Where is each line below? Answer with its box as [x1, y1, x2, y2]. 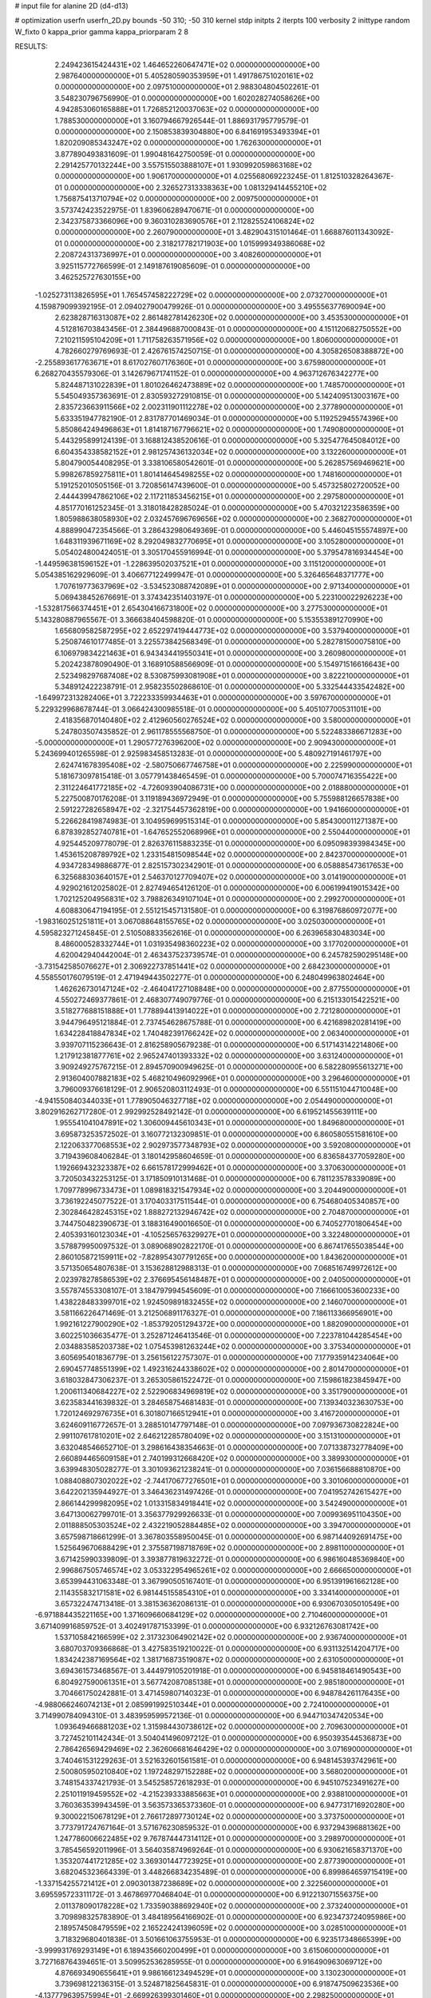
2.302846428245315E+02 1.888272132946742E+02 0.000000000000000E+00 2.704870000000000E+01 [54, 1208, 410, 1217]
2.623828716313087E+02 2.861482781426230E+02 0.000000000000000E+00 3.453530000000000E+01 [54, 312, 409, 323]
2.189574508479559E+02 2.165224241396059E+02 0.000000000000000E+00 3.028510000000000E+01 [54, 1923, 407, 1933]
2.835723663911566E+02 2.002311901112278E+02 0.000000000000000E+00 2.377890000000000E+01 [54, 402, 403, 412]
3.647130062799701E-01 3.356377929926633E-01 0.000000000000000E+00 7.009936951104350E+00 [54, 1509, 402, 1518]
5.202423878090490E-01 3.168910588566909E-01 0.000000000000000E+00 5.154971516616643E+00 [54, 659, 400, 669]
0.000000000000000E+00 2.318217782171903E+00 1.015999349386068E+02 [64, 238, 326, 248]
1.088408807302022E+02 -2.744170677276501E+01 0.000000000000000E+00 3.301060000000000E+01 [54, 1475, 409, 1486]
